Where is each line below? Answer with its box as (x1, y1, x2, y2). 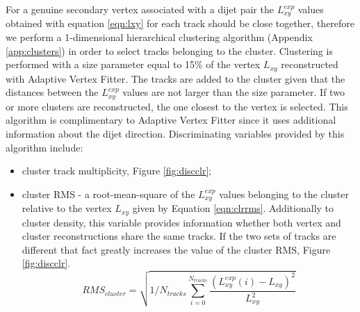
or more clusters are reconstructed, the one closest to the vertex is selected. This (6, 99, 348, 113)
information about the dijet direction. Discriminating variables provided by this (6, 126, 345, 140)
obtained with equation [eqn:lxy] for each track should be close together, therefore (6, 16, 355, 31)
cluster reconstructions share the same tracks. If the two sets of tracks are (22, 229, 336, 243)
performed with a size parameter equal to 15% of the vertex (6, 57, 261, 72)
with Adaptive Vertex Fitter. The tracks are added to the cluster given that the (6, 71, 345, 85)
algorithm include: (6, 140, 83, 154)
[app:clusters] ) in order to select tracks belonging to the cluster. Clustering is (6, 43, 333, 58)
